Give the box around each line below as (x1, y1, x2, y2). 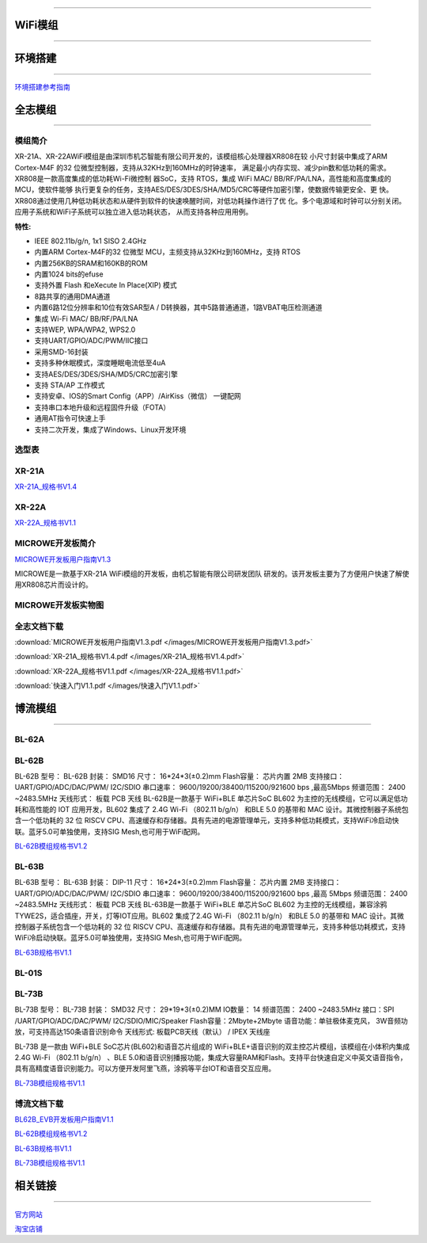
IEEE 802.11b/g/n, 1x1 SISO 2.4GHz (34, 236, 147, 246)
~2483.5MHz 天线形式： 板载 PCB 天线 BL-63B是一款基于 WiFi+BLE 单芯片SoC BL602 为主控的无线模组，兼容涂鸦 (14, 900, 387, 909)
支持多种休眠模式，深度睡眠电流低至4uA (34, 358, 166, 368)
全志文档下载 (14, 620, 64, 631)
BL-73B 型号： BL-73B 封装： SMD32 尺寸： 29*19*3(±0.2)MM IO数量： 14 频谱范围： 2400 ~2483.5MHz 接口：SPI (14, 1005, 395, 1014)
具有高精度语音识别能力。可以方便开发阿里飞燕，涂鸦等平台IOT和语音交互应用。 (14, 1064, 276, 1073)
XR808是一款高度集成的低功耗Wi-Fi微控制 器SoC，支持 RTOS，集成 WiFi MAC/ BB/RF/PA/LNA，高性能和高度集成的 (14, 173, 391, 183)
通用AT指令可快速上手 (34, 414, 106, 423)
